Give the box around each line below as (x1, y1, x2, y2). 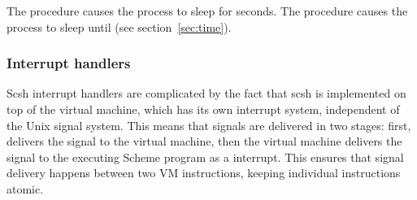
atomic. (7, 180, 44, 197)
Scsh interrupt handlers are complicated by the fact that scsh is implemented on (7, 85, 406, 102)
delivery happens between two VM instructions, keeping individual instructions (7, 164, 401, 181)
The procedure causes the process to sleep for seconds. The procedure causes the (7, 2, 408, 19)
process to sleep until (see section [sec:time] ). (7, 18, 232, 35)
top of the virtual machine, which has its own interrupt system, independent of (7, 101, 400, 117)
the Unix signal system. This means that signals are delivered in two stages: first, (7, 116, 411, 133)
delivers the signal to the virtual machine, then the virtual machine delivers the (7, 133, 402, 150)
